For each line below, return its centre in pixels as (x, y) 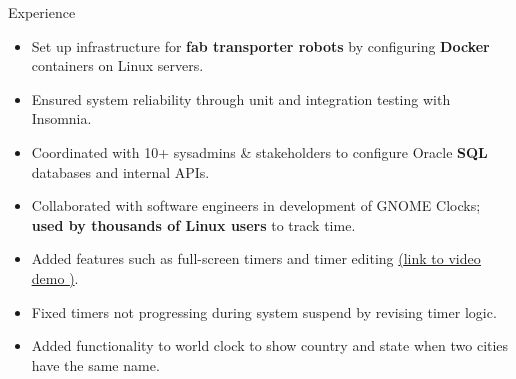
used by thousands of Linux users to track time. (193, 224)
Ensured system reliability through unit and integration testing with (241, 98)
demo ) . (55, 277)
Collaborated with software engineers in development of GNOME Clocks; (256, 205)
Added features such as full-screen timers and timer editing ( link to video (256, 258)
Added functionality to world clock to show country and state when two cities (270, 345)
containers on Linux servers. (117, 65)
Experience (42, 12)
